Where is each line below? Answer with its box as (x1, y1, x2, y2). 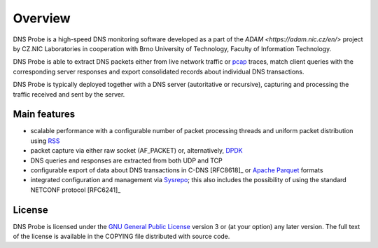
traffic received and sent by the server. (13, 90, 125, 98)
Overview (13, 11, 71, 26)
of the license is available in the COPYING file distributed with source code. (13, 232, 230, 241)
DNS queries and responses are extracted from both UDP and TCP (30, 156, 223, 165)
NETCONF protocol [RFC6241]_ (30, 186, 121, 194)
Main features (13, 109, 76, 120)
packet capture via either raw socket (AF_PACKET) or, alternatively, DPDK (30, 146, 243, 155)
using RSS (30, 137, 60, 145)
